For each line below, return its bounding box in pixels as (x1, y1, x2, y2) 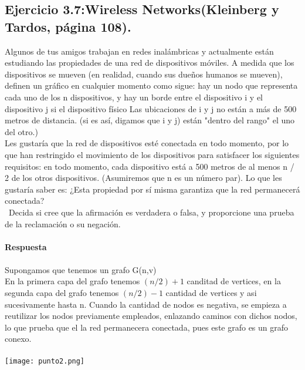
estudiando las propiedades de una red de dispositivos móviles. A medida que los (5, 56, 294, 69)
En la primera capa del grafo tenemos (5, 275, 140, 287)
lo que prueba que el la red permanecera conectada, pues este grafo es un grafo (5, 321, 289, 333)
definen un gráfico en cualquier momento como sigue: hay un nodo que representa (5, 79, 298, 92)
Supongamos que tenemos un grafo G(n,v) (5, 263, 157, 275)
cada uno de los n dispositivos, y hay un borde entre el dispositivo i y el (5, 90, 263, 103)
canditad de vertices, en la (187, 275, 281, 287)
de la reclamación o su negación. (5, 217, 121, 230)
